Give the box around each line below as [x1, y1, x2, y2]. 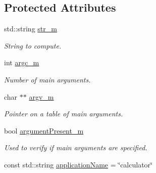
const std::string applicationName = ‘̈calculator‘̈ [4, 159, 152, 169]
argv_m [29, 91, 54, 102]
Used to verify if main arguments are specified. [4, 142, 147, 153]
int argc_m [4, 57, 39, 68]
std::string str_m [4, 23, 57, 34]
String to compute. [4, 40, 62, 51]
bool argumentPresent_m [4, 125, 84, 136]
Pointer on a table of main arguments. [4, 108, 123, 119]
